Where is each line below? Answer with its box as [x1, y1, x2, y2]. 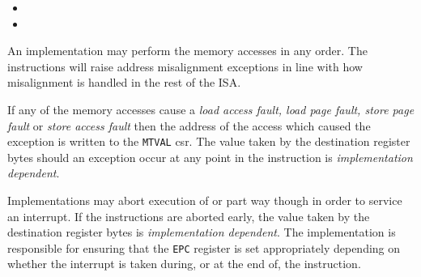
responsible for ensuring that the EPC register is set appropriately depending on [7, 239, 401, 256]
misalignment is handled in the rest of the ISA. [7, 74, 241, 91]
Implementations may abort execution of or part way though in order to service [7, 192, 402, 208]
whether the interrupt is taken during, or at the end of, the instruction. [7, 255, 361, 272]
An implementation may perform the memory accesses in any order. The [7, 42, 368, 59]
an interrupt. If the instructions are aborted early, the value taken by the [7, 207, 370, 224]
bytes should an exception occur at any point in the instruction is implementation [7, 148, 413, 165]
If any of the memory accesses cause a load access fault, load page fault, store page [7, 100, 415, 117]
